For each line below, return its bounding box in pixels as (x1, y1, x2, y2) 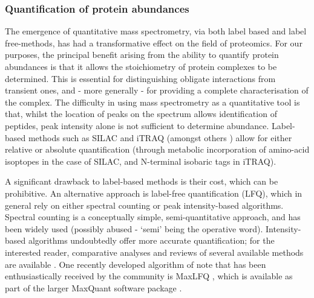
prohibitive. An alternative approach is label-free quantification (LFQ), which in (5, 186, 303, 199)
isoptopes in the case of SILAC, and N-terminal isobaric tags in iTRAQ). (5, 154, 276, 167)
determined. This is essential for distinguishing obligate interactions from (5, 72, 276, 84)
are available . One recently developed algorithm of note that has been (5, 258, 266, 270)
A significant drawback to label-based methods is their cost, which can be (5, 175, 278, 188)
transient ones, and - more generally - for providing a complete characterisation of (5, 84, 309, 97)
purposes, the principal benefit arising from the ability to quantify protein (5, 48, 279, 61)
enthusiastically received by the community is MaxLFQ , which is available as (5, 270, 293, 282)
